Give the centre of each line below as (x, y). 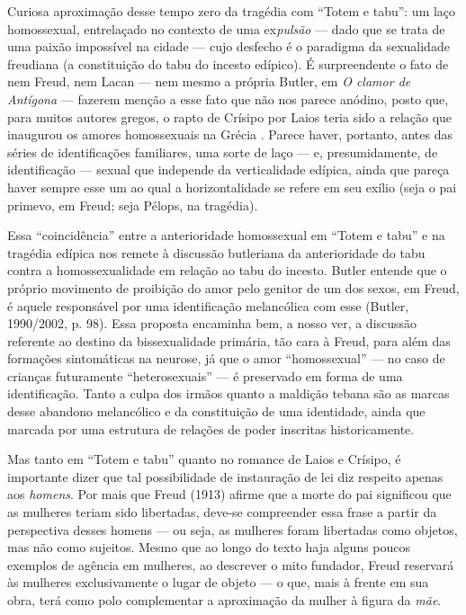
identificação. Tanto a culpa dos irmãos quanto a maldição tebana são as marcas (229, 393)
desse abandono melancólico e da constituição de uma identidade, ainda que (216, 411)
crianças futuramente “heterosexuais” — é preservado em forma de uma (205, 375)
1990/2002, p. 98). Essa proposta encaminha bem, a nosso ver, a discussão (212, 323)
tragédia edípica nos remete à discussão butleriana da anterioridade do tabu (216, 252)
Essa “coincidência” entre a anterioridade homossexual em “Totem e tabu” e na (226, 235)
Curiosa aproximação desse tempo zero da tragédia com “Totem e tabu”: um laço (232, 11)
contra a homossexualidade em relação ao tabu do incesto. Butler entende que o (227, 270)
